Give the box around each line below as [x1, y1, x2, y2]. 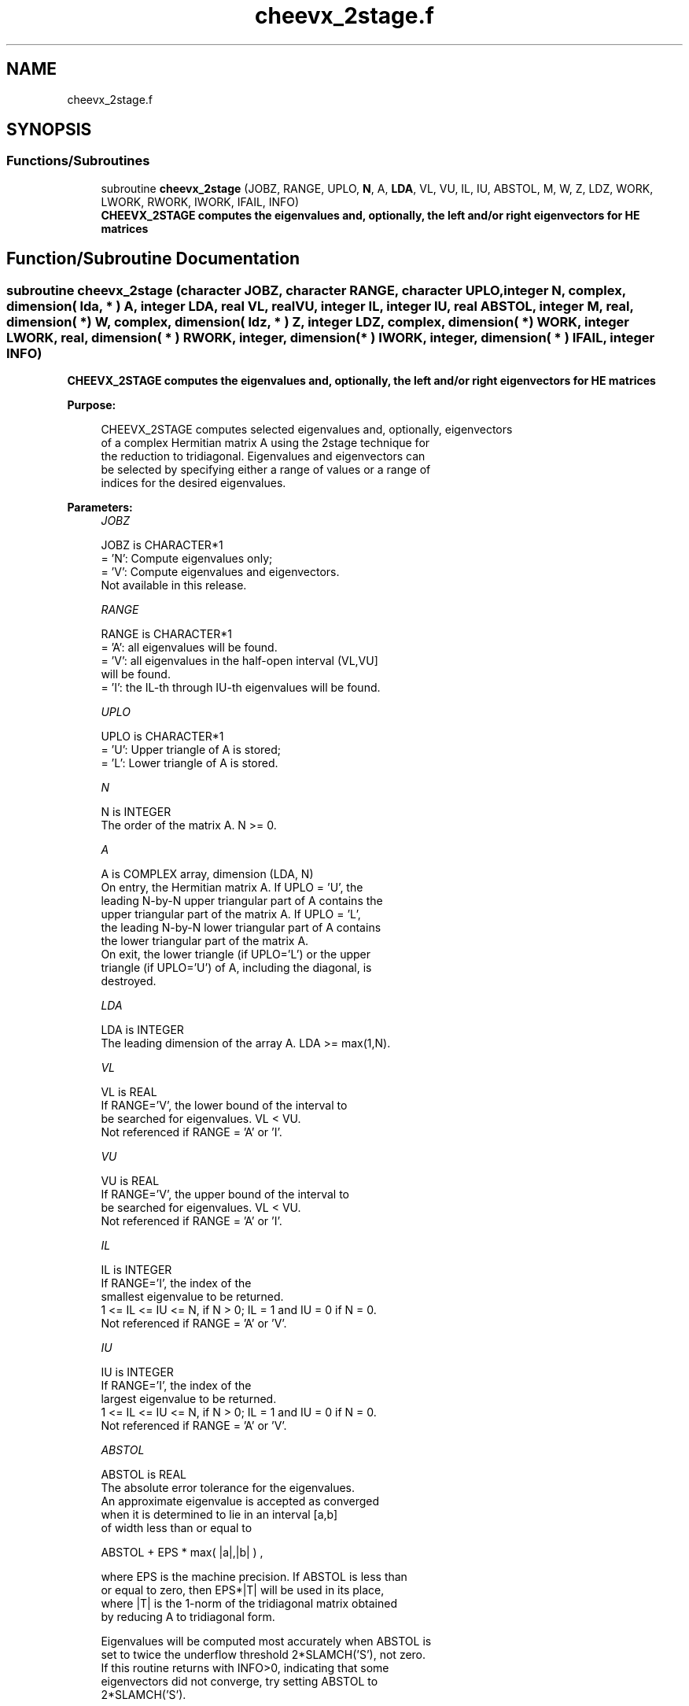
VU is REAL [101, 1174, 160, 1188]
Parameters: [67, 500, 133, 515]
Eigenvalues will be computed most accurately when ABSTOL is [101, 1634, 432, 1649]
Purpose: [67, 398, 116, 412]
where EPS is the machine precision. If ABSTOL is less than [101, 1570, 407, 1584]
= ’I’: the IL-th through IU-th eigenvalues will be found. [101, 681, 381, 695]
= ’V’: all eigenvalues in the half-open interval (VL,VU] [101, 654, 378, 668]
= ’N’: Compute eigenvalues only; [101, 552, 273, 566]
